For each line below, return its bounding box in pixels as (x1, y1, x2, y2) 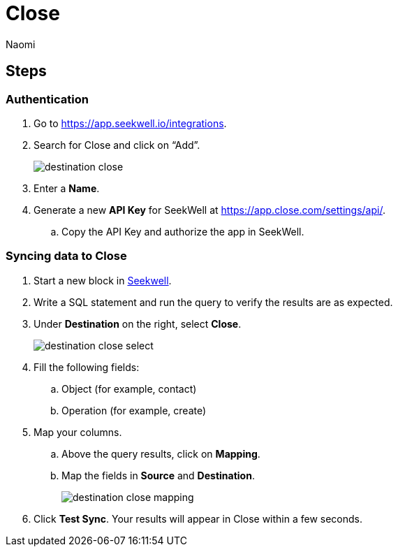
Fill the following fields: (34, 361, 140, 373)
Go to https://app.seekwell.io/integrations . (34, 117, 227, 129)
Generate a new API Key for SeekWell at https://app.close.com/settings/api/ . (34, 203, 385, 216)
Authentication (6, 92, 89, 106)
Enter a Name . (34, 182, 100, 194)
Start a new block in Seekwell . (34, 274, 172, 286)
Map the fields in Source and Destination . (61, 469, 255, 481)
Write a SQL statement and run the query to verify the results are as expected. (34, 296, 393, 308)
